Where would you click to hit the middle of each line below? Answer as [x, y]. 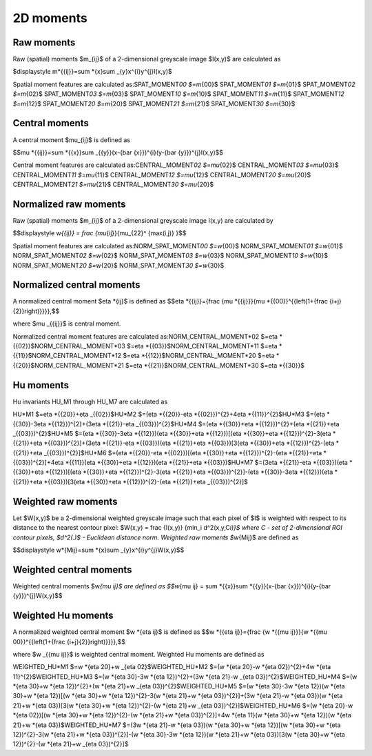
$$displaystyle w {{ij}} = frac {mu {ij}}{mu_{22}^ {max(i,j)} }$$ [100, 233]
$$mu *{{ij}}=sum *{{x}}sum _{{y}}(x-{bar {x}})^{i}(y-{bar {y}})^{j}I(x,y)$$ [118, 152]
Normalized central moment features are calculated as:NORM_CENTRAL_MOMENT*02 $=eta [145, 336]
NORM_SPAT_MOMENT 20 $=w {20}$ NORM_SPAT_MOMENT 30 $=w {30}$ [118, 265]
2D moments [50, 18]
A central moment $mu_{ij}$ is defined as [72, 140]
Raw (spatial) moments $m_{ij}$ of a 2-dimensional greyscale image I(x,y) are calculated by [143, 220]
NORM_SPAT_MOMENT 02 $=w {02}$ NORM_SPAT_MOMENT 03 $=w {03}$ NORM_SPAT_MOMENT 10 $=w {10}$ [170, 256]
